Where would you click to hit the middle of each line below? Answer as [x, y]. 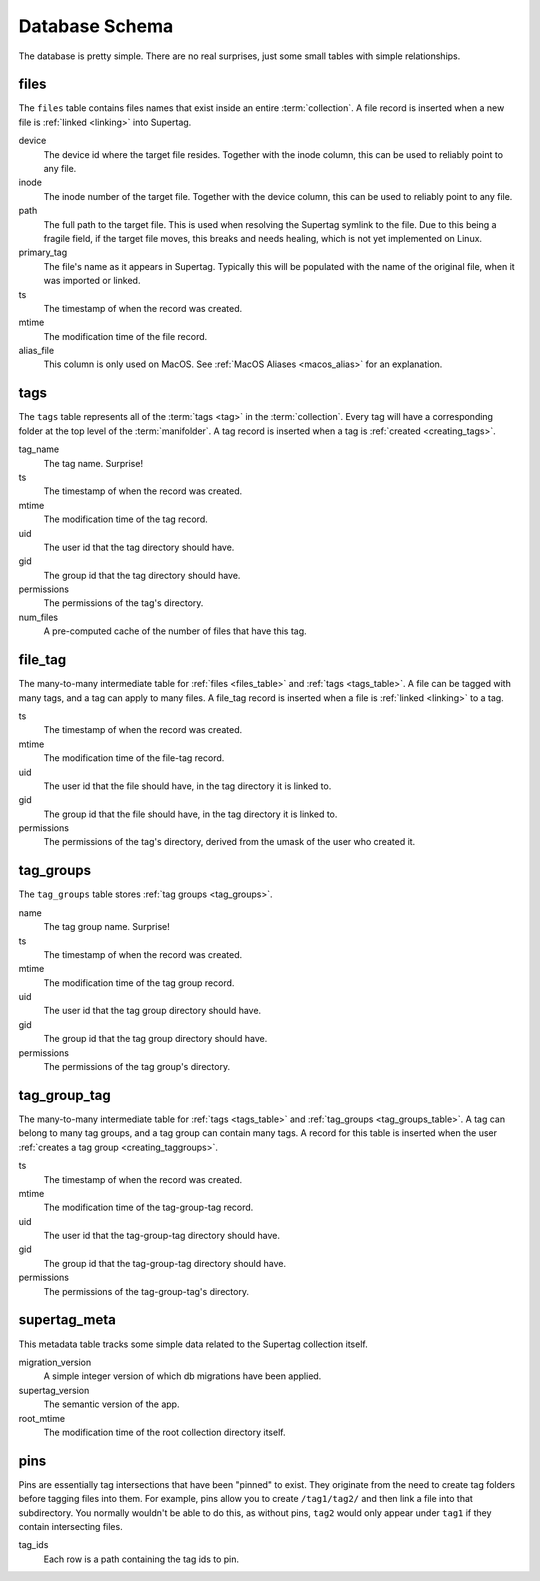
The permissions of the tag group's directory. [136, 1067]
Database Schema [96, 26]
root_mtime [41, 1418]
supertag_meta [67, 1320]
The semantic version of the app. [111, 1404]
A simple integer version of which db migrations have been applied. [182, 1376]
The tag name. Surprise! [93, 463]
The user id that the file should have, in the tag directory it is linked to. [187, 786]
